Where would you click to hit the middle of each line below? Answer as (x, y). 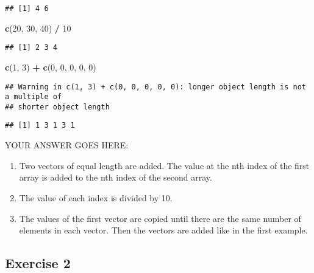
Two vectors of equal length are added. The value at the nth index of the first (164, 165)
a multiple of (34, 97)
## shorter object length (57, 107)
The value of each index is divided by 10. (96, 197)
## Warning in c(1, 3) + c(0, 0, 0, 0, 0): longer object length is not (155, 87)
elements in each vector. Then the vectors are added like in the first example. (163, 230)
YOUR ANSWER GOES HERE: (67, 145)
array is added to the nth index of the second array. (116, 177)
